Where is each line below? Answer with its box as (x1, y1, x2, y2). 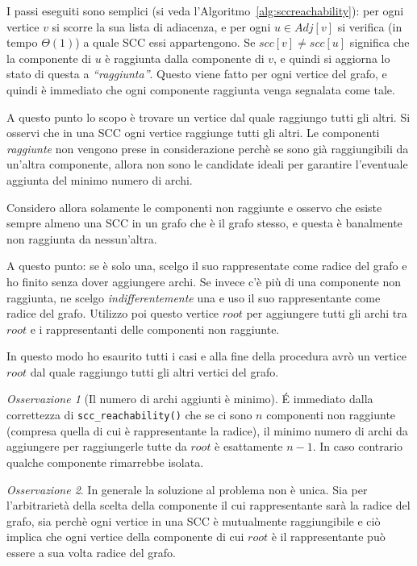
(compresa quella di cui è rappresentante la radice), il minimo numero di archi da (6, 422, 408, 439)
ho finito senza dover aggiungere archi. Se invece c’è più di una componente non (6, 273, 402, 289)
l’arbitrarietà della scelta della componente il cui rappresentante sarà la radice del (6, 497, 411, 514)
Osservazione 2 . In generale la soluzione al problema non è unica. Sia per (6, 481, 368, 497)
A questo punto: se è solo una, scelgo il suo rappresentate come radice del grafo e (6, 257, 407, 274)
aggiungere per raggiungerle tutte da (6, 438, 187, 455)
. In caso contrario (312, 438, 403, 455)
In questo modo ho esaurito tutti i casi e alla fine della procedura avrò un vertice (6, 348, 407, 364)
